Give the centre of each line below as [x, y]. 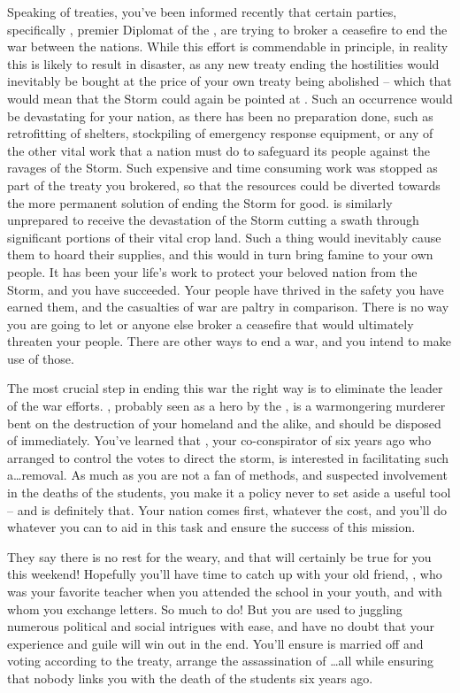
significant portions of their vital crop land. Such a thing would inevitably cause [224, 237]
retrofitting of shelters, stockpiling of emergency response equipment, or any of [220, 133]
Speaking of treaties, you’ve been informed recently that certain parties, [202, 12]
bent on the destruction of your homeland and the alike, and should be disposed [224, 423]
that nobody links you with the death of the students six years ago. [190, 678]
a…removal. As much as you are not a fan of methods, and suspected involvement [227, 475]
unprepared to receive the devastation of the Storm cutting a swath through [213, 220]
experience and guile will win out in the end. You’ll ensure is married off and [215, 643]
